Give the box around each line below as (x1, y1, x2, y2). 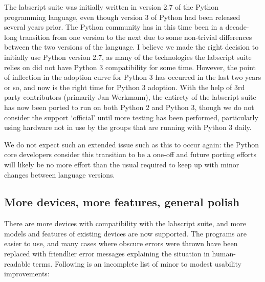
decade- (225, 21, 249, 32)
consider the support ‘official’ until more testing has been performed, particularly (4, 112, 258, 122)
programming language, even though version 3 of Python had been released (4, 11, 240, 22)
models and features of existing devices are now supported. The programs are (4, 228, 247, 238)
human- (212, 248, 236, 259)
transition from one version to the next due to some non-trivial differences (19, 31, 252, 42)
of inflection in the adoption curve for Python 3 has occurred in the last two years (4, 72, 261, 82)
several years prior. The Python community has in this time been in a (4, 21, 224, 32)
